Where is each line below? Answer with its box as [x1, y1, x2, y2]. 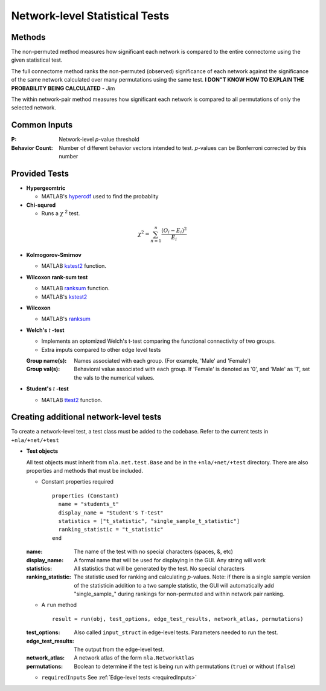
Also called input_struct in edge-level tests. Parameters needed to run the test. [74, 629, 278, 636]
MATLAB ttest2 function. [41, 396, 103, 403]
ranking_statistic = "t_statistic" [58, 526, 164, 533]
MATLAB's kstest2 [41, 293, 88, 300]
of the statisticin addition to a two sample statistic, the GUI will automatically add [74, 582, 274, 589]
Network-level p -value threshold [59, 136, 139, 143]
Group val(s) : [26, 366, 60, 373]
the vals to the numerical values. [74, 374, 155, 381]
